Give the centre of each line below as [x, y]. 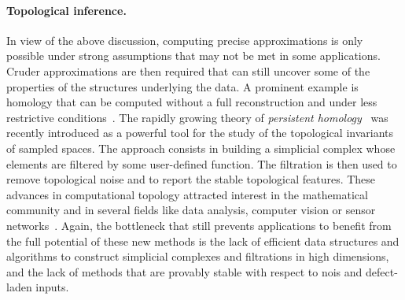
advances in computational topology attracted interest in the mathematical [187, 194]
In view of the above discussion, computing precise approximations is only [185, 40]
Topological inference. [66, 10]
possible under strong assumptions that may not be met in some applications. [193, 56]
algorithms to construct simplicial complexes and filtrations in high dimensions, [198, 256]
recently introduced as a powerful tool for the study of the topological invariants [200, 133]
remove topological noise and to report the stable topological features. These [191, 179]
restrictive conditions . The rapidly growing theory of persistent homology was [197, 117]
